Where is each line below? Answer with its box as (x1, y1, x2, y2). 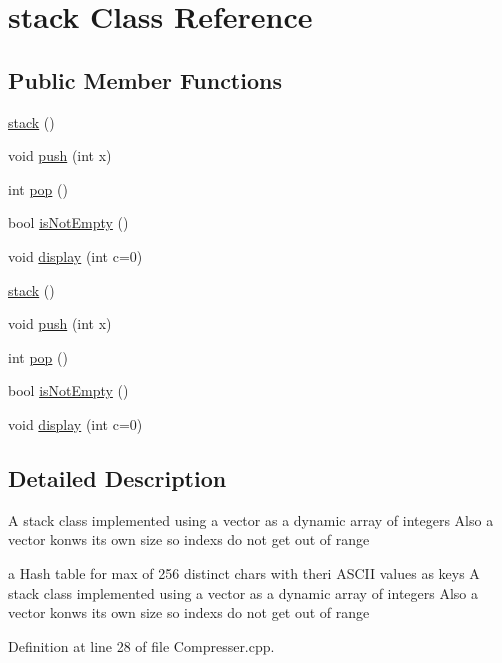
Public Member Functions (8, 64, 282, 95)
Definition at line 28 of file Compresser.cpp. (8, 635, 275, 656)
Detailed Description (8, 462, 227, 493)
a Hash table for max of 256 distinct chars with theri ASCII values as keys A (8, 562, 480, 583)
